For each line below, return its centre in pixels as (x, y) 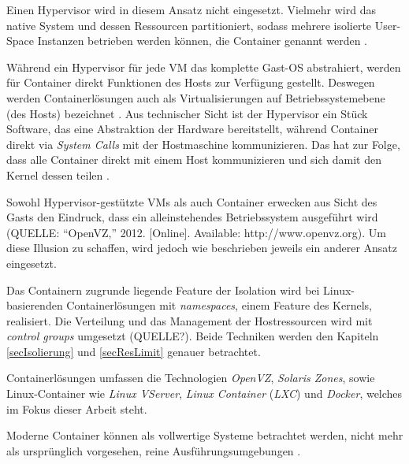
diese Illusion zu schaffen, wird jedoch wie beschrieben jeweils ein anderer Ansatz (202, 248)
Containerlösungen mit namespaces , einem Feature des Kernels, (219, 305)
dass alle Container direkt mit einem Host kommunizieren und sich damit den (194, 160)
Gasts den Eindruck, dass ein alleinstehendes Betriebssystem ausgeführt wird (192, 217)
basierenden (35, 305)
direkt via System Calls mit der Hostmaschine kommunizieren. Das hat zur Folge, (203, 144)
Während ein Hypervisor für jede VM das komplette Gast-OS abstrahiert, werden (204, 67)
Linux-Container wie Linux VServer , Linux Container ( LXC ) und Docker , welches (204, 393)
